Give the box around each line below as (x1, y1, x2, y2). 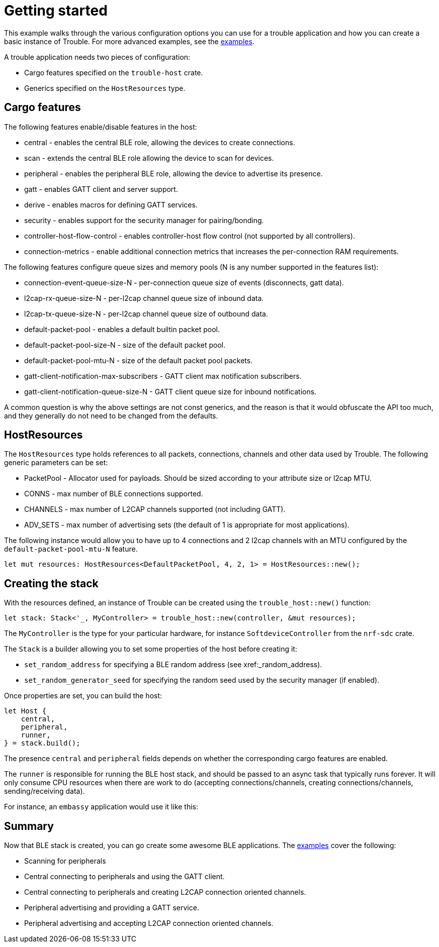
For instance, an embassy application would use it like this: (4, 802, 199, 811)
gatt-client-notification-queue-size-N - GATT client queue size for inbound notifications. (24, 387, 317, 396)
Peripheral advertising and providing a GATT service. (24, 903, 199, 912)
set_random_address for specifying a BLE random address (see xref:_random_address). (24, 660, 322, 669)
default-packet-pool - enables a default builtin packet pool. (24, 325, 220, 334)
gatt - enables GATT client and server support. (24, 184, 178, 193)
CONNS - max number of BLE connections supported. (24, 489, 203, 498)
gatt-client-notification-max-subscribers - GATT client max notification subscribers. (24, 371, 302, 380)
